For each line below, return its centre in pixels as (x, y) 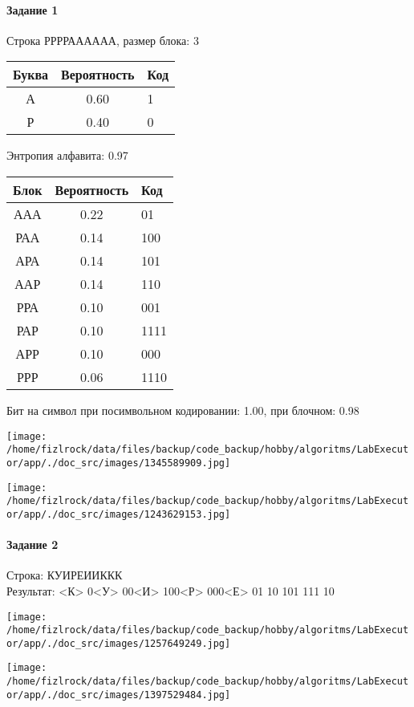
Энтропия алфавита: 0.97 (67, 155)
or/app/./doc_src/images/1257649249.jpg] (119, 643)
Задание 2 (32, 544)
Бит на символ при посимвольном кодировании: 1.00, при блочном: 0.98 (183, 410)
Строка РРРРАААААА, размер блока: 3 (103, 40)
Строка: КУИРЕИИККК (65, 575)
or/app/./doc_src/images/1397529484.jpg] (119, 695)
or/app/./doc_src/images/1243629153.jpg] (119, 514)
